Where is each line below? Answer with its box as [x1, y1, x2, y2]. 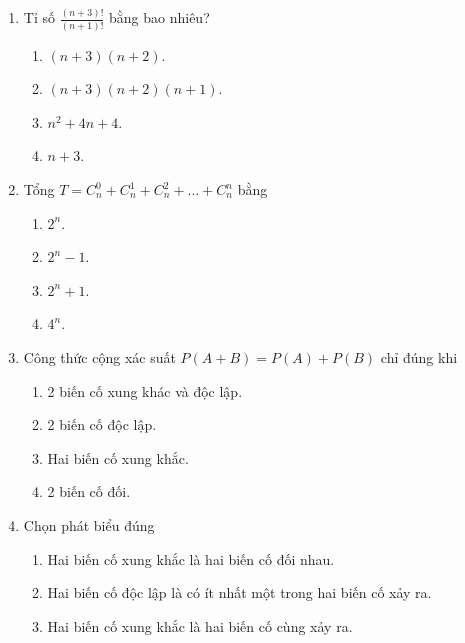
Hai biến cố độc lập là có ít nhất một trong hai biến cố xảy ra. [47, 582, 432, 603]
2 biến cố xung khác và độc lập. [47, 380, 243, 401]
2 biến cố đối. [47, 481, 131, 502]
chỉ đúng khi [380, 346, 458, 367]
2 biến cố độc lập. [47, 414, 157, 435]
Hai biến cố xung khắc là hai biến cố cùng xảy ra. [47, 615, 353, 636]
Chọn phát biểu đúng [23, 514, 155, 535]
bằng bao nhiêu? [109, 7, 210, 28]
